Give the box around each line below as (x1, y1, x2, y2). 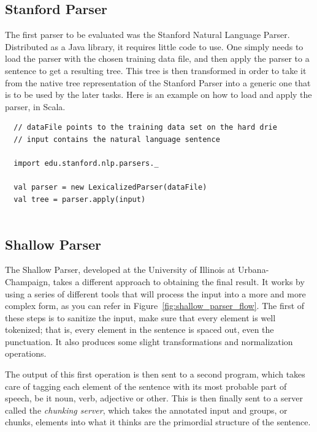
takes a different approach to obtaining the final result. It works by (53, 275, 305, 288)
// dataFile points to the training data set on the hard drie (13, 123, 277, 132)
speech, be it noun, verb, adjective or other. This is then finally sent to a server (5, 392, 303, 404)
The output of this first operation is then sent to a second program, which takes (5, 368, 305, 381)
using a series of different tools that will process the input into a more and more (5, 287, 306, 300)
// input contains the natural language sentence (13, 135, 220, 144)
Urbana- (238, 263, 269, 276)
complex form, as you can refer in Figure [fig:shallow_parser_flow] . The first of (5, 299, 305, 312)
